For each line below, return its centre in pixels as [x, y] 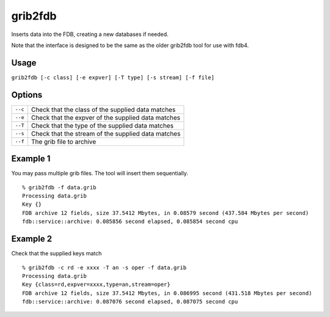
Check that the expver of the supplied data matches [105, 117]
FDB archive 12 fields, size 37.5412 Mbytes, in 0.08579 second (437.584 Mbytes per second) [166, 213]
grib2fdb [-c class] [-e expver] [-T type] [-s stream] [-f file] [113, 77]
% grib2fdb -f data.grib [59, 187]
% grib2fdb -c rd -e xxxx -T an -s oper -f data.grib [104, 268]
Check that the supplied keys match [57, 253]
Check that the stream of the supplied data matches [106, 133]
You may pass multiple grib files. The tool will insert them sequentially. [100, 173]
